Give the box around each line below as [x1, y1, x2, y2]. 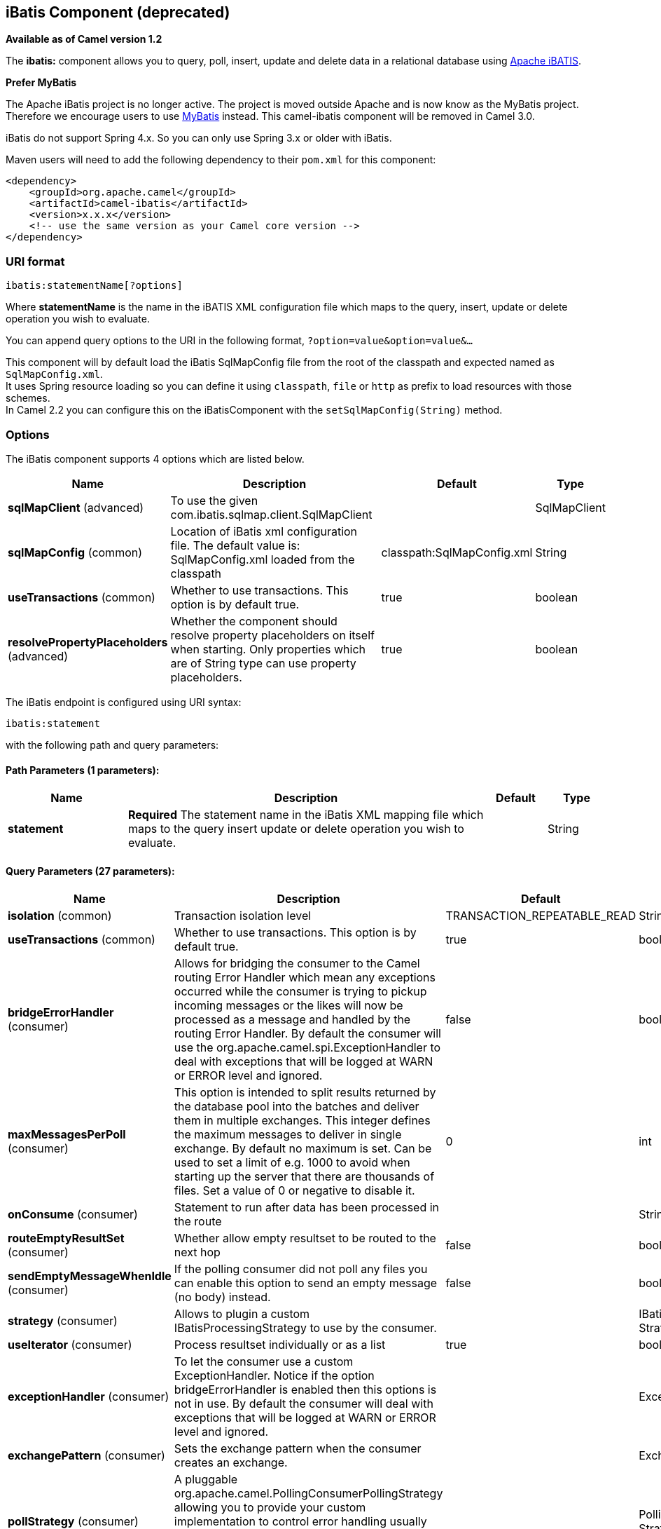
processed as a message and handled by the [174, 1012, 411, 1027]
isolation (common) [8, 909, 112, 923]
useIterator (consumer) [8, 1338, 132, 1352]
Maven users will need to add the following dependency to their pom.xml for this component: [6, 154, 436, 166]
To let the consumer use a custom [174, 1354, 354, 1369]
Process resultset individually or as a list [174, 1338, 386, 1352]
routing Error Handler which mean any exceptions [174, 970, 436, 985]
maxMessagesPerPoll [8, 1127, 126, 1142]
